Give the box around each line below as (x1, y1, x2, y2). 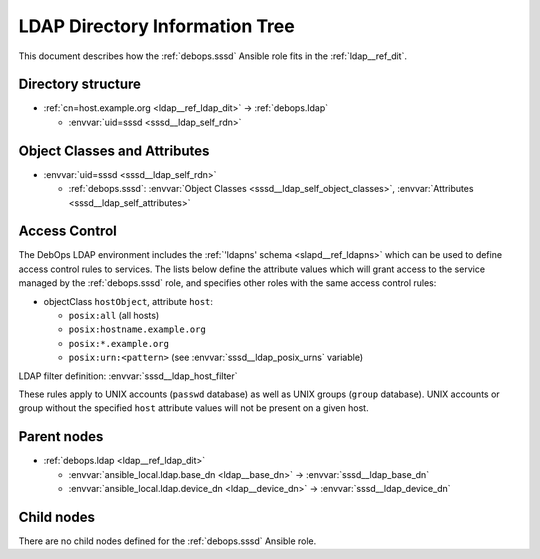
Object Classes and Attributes (18, 142, 210, 159)
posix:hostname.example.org (68, 324, 207, 335)
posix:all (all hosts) (68, 310, 160, 321)
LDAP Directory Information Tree (18, 15, 295, 37)
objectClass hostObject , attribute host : (43, 295, 214, 307)
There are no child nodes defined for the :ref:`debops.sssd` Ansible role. (18, 535, 317, 547)
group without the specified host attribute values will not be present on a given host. (18, 402, 369, 414)
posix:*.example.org (68, 338, 170, 349)
